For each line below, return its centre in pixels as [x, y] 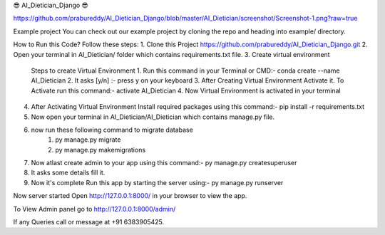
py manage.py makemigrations [101, 150]
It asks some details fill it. [68, 173]
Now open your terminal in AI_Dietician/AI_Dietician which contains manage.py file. [153, 117]
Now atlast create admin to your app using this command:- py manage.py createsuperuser [164, 163]
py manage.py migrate [88, 140]
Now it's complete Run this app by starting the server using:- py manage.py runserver [157, 182]
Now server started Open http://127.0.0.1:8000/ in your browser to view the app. [130, 196]
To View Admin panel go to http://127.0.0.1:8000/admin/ [94, 209]
